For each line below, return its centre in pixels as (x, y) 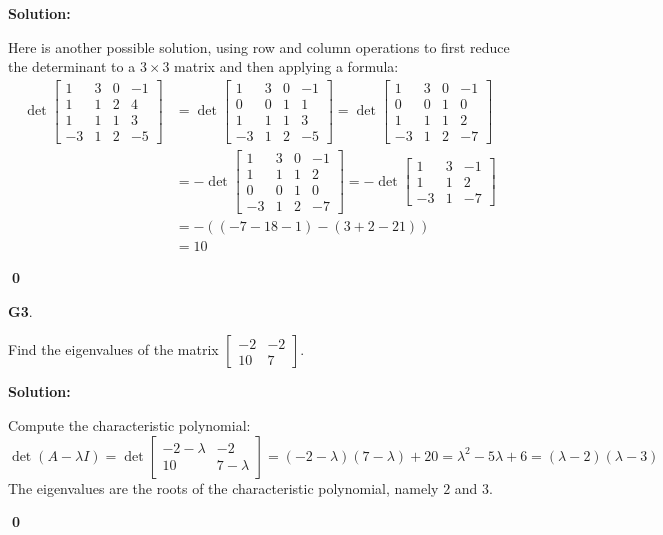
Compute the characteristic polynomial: (129, 424)
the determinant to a (72, 66)
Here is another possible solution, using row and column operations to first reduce (259, 46)
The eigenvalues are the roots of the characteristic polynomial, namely (223, 487)
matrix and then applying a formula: (286, 66)
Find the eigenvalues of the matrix (113, 349)
